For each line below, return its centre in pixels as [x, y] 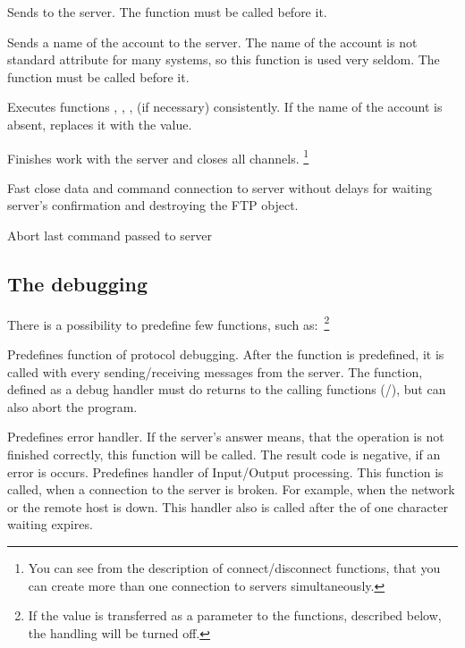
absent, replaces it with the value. [100, 124]
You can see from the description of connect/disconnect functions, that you [234, 567]
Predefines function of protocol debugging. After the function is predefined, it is [226, 354]
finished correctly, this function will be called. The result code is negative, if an [224, 454]
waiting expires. [50, 524]
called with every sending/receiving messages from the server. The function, [215, 371]
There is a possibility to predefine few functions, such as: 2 [169, 323]
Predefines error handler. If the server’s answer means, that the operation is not [226, 437]
